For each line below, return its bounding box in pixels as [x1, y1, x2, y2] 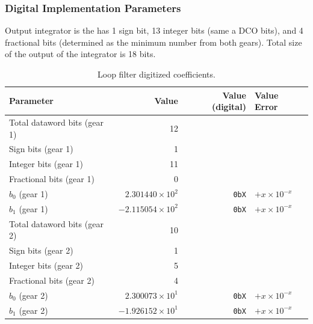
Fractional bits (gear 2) [9, 274, 95, 286]
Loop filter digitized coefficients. [98, 68, 215, 80]
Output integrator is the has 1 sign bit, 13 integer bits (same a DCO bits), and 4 [5, 24, 303, 37]
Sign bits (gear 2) [9, 244, 73, 257]
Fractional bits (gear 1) [9, 173, 95, 185]
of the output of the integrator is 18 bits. [5, 47, 156, 60]
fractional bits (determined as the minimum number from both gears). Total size [5, 35, 302, 48]
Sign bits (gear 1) [9, 142, 73, 155]
